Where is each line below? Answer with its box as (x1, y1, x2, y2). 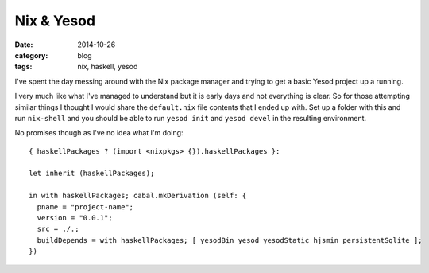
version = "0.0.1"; (37, 213, 113, 223)
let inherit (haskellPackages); (29, 169, 155, 178)
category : (14, 50, 48, 60)
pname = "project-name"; (37, 202, 134, 211)
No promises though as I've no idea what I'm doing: (14, 128, 184, 138)
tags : (14, 62, 33, 72)
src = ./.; (37, 224, 79, 234)
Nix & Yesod (14, 12, 95, 29)
